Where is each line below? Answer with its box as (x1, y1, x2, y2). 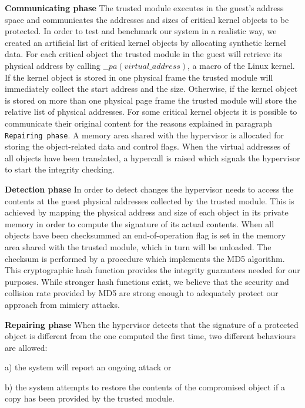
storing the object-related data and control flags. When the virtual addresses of (5, 140, 290, 152)
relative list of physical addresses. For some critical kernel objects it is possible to (5, 105, 297, 118)
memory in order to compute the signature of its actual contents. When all (5, 217, 274, 230)
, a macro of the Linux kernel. (187, 59, 295, 71)
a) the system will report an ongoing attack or (5, 361, 172, 373)
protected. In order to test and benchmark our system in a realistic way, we (5, 25, 277, 37)
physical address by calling (5, 59, 100, 71)
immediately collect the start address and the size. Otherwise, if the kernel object (5, 82, 298, 95)
